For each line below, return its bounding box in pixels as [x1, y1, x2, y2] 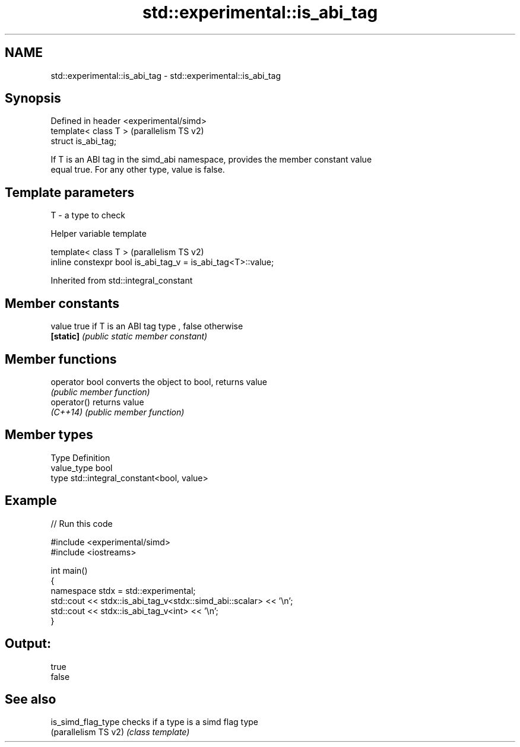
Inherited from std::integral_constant [50, 275, 193, 286]
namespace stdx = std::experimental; [50, 585, 196, 596]
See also [5, 691, 56, 707]
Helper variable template [50, 228, 147, 239]
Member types [5, 427, 93, 443]
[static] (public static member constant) [50, 331, 208, 342]
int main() [50, 565, 88, 576]
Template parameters [5, 185, 135, 200]
